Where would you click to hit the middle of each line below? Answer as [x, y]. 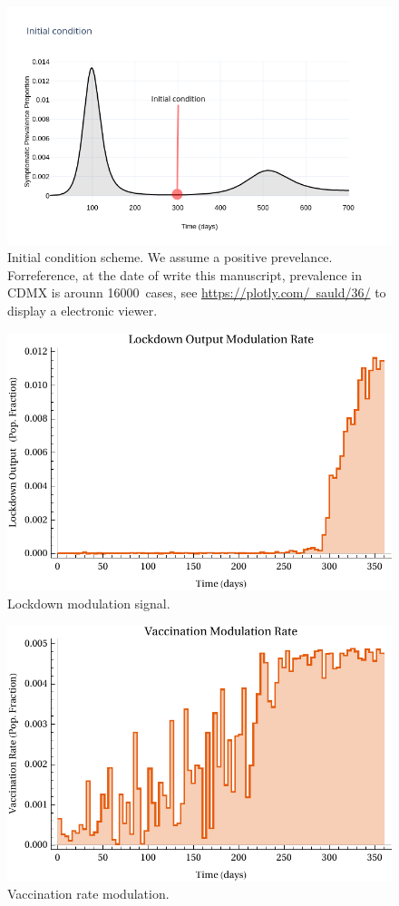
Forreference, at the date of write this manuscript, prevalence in [185, 274]
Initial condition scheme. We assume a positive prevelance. [170, 257]
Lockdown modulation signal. [89, 603]
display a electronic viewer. [83, 310]
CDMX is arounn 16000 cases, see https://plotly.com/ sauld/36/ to [197, 292]
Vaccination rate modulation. [88, 894]
